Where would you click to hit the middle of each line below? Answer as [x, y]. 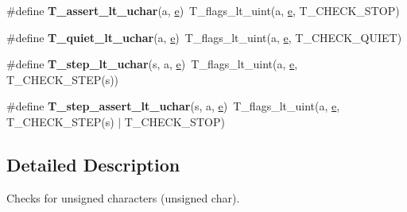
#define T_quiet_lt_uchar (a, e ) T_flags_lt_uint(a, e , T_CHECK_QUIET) [204, 37]
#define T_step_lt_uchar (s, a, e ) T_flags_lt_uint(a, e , [152, 64]
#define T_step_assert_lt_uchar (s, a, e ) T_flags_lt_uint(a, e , [173, 106]
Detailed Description [93, 164]
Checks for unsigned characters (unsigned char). [123, 197]
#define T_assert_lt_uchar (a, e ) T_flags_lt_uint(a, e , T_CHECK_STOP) [203, 10]
